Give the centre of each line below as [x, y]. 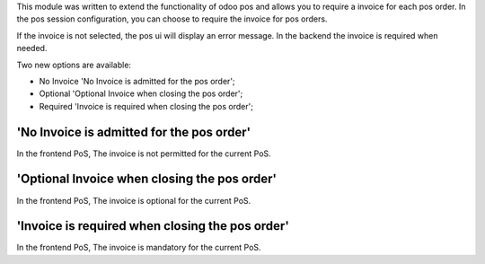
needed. [32, 48]
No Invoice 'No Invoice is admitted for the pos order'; [137, 81]
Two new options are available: [74, 65]
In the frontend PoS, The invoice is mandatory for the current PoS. [139, 248]
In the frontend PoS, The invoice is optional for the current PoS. [134, 200]
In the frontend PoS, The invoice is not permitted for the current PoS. [144, 154]
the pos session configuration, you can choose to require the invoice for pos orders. [172, 19]
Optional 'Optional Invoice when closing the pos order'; [141, 93]
